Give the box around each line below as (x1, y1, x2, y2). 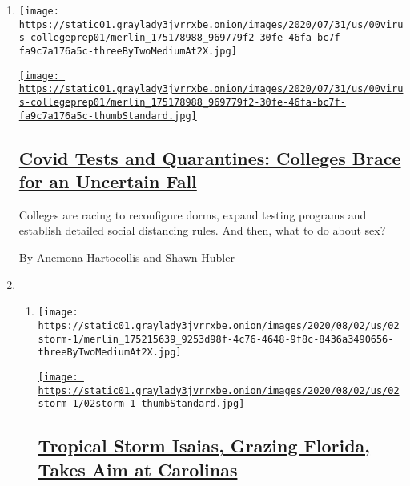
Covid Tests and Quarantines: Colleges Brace (18, 145, 401, 170)
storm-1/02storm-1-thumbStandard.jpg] (38, 398, 245, 410)
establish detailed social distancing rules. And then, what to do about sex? (18, 222, 386, 239)
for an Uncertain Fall (18, 169, 197, 194)
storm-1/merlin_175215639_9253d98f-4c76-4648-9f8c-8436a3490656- (38, 333, 394, 345)
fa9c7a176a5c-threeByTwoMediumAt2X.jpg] (18, 45, 237, 57)
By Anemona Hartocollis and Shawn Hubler (18, 249, 235, 266)
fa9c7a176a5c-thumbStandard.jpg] (18, 110, 197, 122)
